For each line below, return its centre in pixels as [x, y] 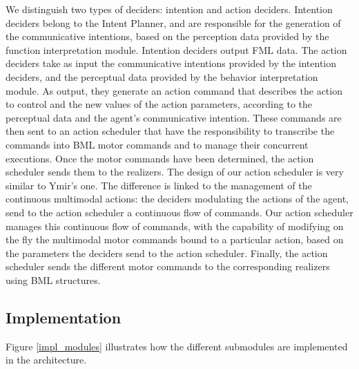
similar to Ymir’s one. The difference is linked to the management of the [159, 185]
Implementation [64, 317]
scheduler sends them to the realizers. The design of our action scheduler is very [175, 172]
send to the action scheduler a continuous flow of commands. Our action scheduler [179, 212]
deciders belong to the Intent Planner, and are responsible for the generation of [173, 22]
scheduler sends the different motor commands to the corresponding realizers [168, 266]
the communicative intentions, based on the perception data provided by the [167, 36]
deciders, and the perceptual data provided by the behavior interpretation [162, 76]
